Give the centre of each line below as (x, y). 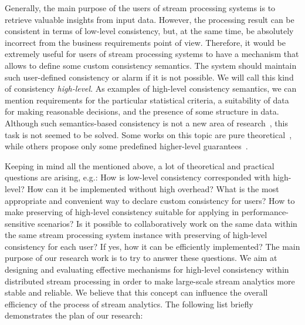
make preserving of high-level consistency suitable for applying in (122, 212)
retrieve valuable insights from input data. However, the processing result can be (150, 19)
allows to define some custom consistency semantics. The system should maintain (151, 65)
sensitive (20, 223)
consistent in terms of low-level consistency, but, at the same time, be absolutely (149, 31)
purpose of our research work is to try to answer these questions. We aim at (141, 258)
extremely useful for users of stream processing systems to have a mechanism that (152, 54)
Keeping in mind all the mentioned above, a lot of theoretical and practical (140, 165)
